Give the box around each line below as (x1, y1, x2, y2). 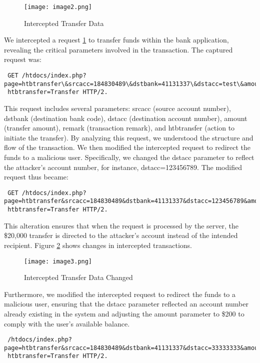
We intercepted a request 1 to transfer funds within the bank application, (4, 34, 229, 45)
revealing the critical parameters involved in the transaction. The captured (4, 44, 233, 54)
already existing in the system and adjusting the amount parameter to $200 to (4, 308, 244, 318)
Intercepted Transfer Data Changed (24, 272, 133, 282)
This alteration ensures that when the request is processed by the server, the (4, 220, 239, 230)
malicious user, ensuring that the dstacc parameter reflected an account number (4, 298, 248, 309)
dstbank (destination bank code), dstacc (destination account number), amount (4, 112, 247, 123)
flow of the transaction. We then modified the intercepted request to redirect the (4, 142, 251, 152)
